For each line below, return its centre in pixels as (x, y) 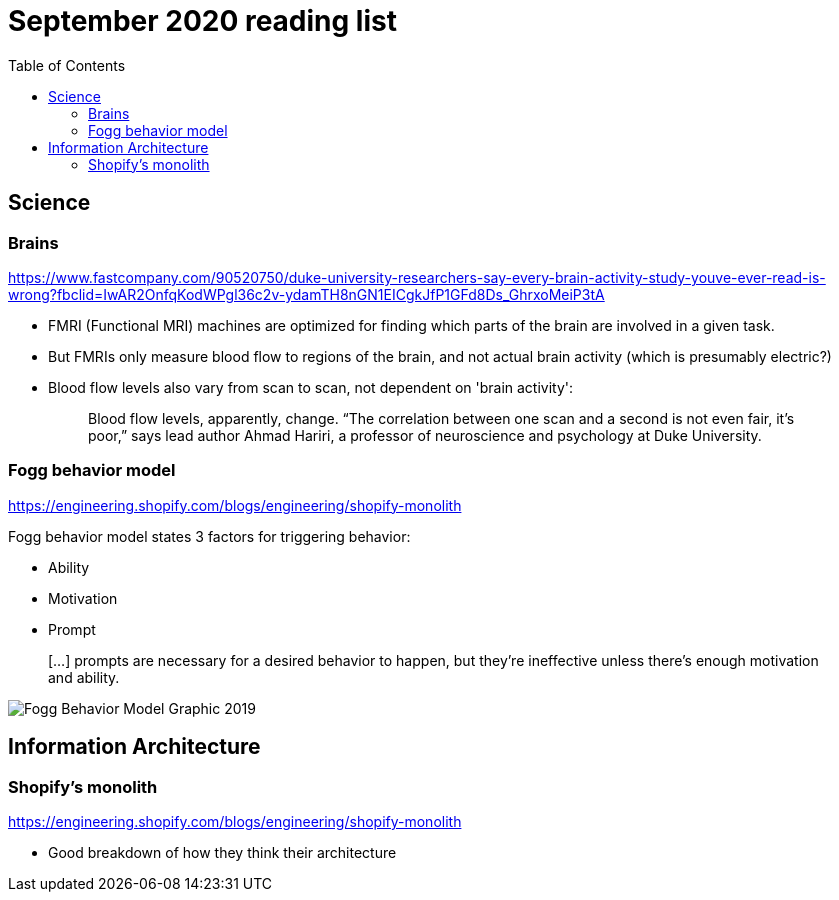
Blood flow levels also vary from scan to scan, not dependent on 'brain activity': (311, 387)
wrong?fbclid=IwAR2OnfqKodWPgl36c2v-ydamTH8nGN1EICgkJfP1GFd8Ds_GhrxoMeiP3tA (306, 294)
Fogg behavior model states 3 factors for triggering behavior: (209, 536)
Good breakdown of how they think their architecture (222, 852)
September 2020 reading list (202, 21)
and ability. (84, 677)
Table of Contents (67, 65)
